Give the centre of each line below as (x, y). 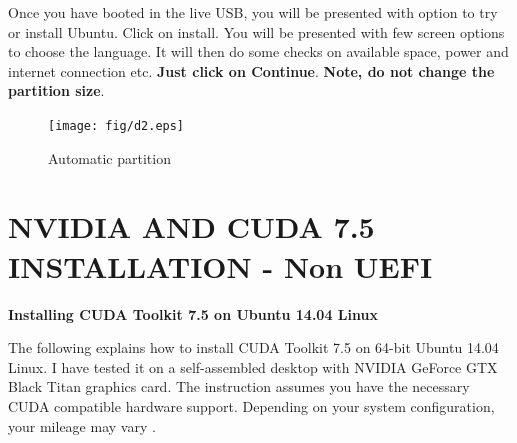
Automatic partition (109, 157)
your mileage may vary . (82, 425)
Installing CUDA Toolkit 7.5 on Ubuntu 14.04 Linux (193, 313)
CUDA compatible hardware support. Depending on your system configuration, (251, 405)
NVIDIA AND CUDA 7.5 (191, 226)
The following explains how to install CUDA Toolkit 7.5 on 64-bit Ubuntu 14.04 (253, 347)
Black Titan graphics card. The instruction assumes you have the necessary (239, 386)
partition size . (56, 90)
